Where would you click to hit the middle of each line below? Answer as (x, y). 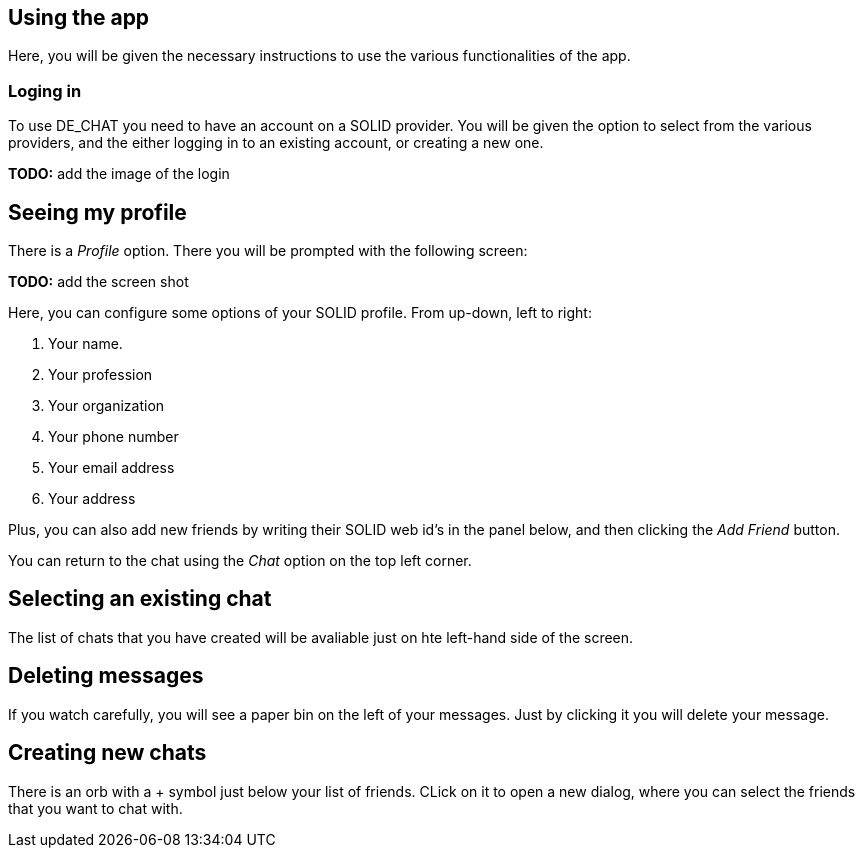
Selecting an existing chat (140, 599)
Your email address (111, 468)
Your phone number (113, 437)
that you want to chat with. (95, 808)
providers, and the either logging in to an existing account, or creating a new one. (276, 143)
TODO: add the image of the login (119, 174)
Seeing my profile (97, 212)
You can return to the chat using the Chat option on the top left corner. (240, 561)
